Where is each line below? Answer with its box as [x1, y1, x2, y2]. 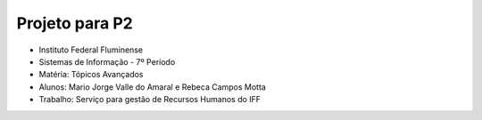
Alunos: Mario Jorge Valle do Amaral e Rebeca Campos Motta [38, 81, 267, 92]
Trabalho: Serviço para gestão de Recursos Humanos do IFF [38, 94, 262, 105]
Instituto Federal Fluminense [38, 44, 143, 55]
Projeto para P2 [16, 13, 133, 33]
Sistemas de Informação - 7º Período [38, 56, 176, 67]
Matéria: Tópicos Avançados [38, 69, 144, 80]
